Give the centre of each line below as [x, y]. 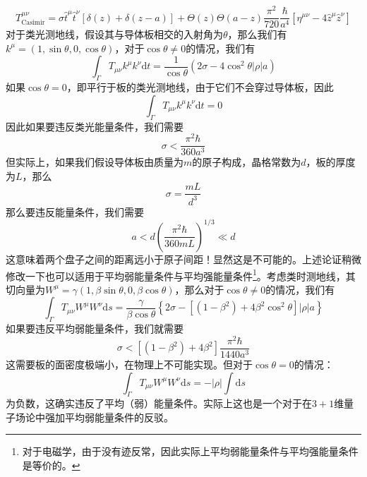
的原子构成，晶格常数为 [247, 162]
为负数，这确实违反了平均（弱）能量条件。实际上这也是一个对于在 [159, 403]
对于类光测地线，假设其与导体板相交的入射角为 [114, 34]
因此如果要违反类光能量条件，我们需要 [95, 126]
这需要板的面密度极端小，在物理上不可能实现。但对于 [129, 364]
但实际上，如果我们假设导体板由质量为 [95, 162]
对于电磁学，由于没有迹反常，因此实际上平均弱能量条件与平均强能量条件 [190, 451]
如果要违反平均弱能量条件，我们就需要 [95, 328]
